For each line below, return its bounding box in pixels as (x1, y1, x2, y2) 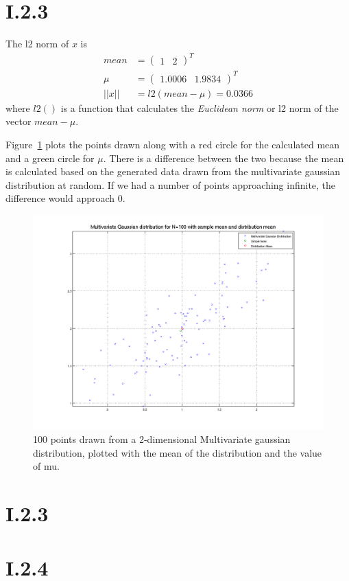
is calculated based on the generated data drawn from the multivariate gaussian (5, 164, 341, 179)
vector (5, 114, 32, 128)
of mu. (33, 459, 60, 473)
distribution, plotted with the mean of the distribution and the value (33, 445, 322, 459)
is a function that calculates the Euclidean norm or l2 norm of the (60, 100, 339, 115)
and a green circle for (5, 150, 95, 165)
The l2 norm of (5, 36, 69, 51)
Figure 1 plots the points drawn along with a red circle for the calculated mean (5, 137, 340, 151)
